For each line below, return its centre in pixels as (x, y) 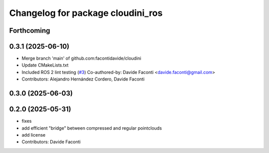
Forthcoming (30, 31)
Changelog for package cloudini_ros (86, 13)
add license (34, 135)
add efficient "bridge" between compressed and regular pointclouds (92, 128)
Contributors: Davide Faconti (51, 142)
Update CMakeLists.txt (45, 65)
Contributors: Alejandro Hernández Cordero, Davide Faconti (83, 79)
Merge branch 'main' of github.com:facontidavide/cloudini (81, 58)
